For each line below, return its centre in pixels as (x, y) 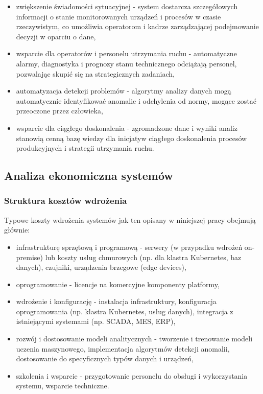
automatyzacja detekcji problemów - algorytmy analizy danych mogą (124, 91)
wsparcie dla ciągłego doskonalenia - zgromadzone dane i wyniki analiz (127, 128)
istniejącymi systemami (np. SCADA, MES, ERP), (96, 321)
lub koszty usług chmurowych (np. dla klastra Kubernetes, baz (143, 257)
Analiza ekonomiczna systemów (89, 176)
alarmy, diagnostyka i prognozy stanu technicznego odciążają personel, (126, 63)
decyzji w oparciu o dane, (56, 36)
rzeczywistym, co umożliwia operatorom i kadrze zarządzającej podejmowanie (137, 26)
